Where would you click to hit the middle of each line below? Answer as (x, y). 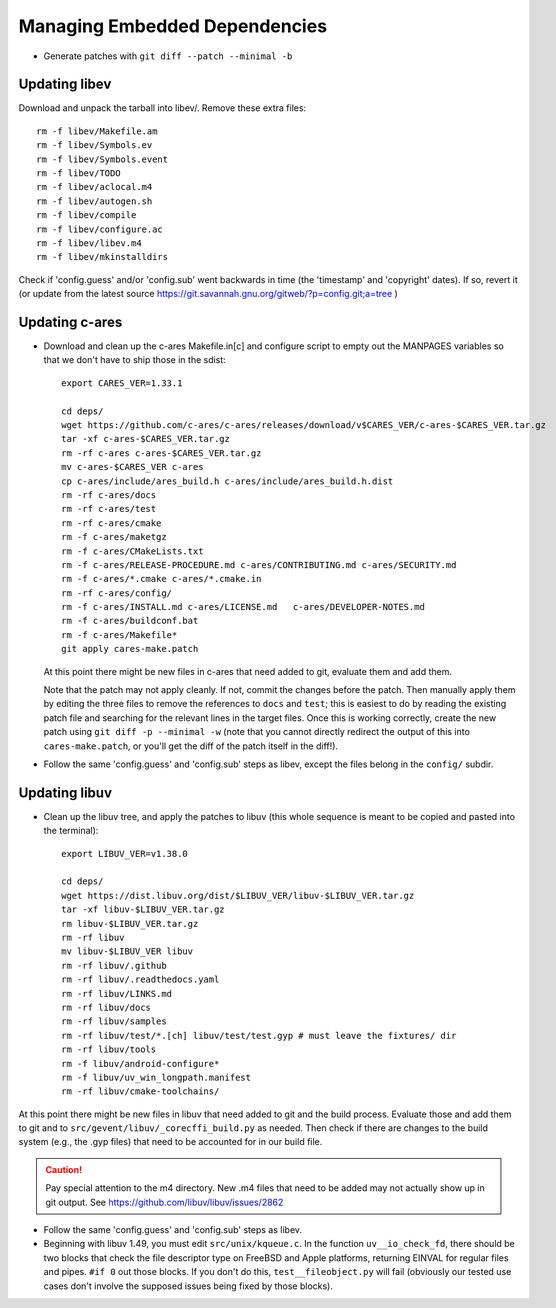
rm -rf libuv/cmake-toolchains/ (140, 1091)
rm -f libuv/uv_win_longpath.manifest (156, 1077)
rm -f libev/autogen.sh (94, 201)
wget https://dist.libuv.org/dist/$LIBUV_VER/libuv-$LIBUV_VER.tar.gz (238, 895)
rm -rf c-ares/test (109, 509)
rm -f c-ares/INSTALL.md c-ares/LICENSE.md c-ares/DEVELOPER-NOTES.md (243, 607)
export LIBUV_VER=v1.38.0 (125, 853)
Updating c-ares (70, 321)
